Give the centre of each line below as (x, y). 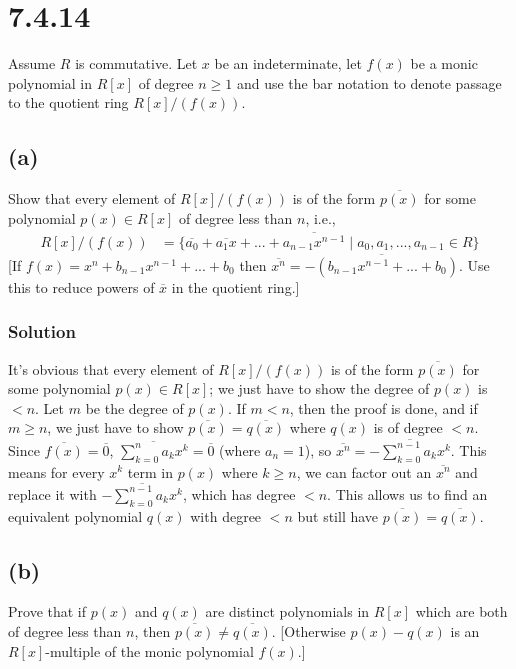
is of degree (408, 427)
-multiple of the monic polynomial (149, 650)
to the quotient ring (68, 102)
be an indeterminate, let (288, 63)
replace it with (52, 493)
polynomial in (50, 82)
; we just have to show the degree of (319, 388)
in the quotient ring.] (235, 286)
